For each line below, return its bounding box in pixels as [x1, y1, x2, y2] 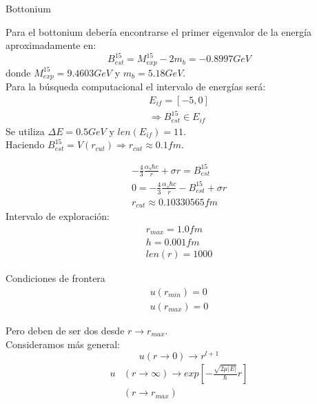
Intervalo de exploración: [6, 209, 110, 223]
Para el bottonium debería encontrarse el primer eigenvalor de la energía [6, 24, 311, 39]
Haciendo [6, 137, 45, 152]
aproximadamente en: [6, 38, 96, 52]
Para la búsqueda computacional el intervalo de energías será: [6, 79, 266, 94]
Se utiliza [6, 123, 45, 138]
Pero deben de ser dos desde [6, 323, 125, 337]
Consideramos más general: [6, 336, 120, 351]
